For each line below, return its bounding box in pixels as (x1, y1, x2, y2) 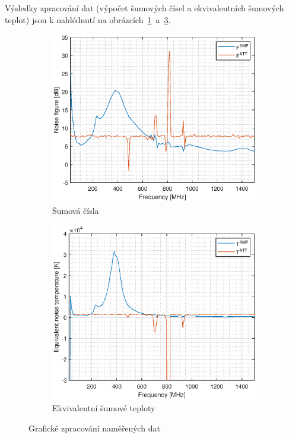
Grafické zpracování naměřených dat (28, 421, 160, 434)
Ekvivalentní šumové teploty (52, 402, 155, 414)
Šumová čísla (52, 204, 99, 216)
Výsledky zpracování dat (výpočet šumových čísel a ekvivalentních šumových (5, 2, 284, 14)
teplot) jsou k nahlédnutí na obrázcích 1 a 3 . (5, 13, 171, 26)
